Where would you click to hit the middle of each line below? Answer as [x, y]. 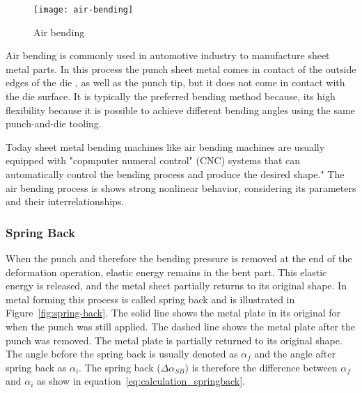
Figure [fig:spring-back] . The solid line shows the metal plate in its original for [173, 313]
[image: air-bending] [84, 10]
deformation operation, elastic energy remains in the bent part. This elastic [166, 272]
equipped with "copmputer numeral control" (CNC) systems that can [153, 160]
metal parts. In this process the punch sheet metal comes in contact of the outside [181, 69]
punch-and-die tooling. [54, 123]
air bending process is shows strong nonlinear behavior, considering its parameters [181, 187]
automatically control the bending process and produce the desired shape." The [175, 174]
